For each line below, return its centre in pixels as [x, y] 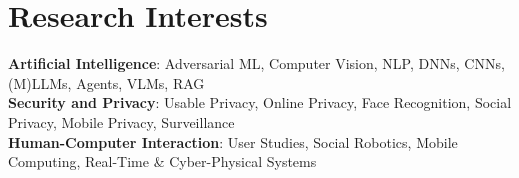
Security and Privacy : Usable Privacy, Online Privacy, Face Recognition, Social [260, 102]
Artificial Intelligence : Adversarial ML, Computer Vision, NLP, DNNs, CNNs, [256, 63]
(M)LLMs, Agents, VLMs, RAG [106, 82]
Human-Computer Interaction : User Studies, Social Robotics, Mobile [233, 141]
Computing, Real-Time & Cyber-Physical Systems [162, 161]
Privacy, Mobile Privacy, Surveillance [121, 121]
